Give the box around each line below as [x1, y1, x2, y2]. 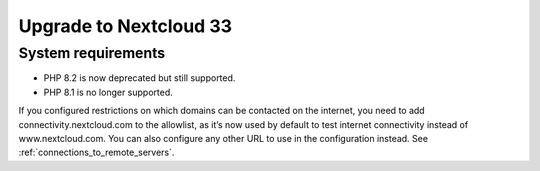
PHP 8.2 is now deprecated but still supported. [43, 72, 236, 84]
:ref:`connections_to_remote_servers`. [18, 146, 175, 159]
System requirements [18, 44, 165, 62]
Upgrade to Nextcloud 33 [18, 15, 233, 37]
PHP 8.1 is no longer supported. [43, 86, 174, 98]
